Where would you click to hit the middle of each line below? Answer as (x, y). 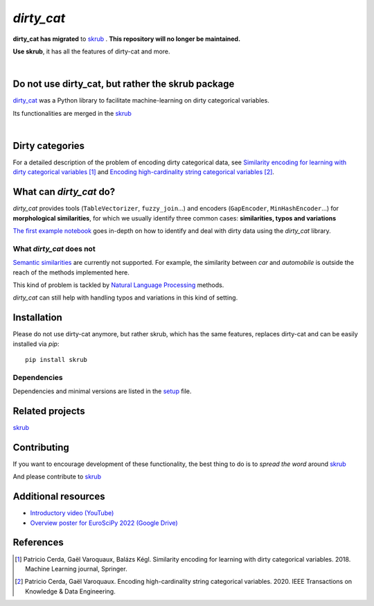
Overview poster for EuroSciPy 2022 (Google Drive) (104, 523)
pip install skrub (56, 360)
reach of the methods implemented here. (71, 272)
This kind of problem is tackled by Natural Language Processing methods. (118, 285)
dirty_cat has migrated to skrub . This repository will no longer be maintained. (127, 39)
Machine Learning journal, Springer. (76, 569)
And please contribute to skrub (57, 477)
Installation (37, 318)
